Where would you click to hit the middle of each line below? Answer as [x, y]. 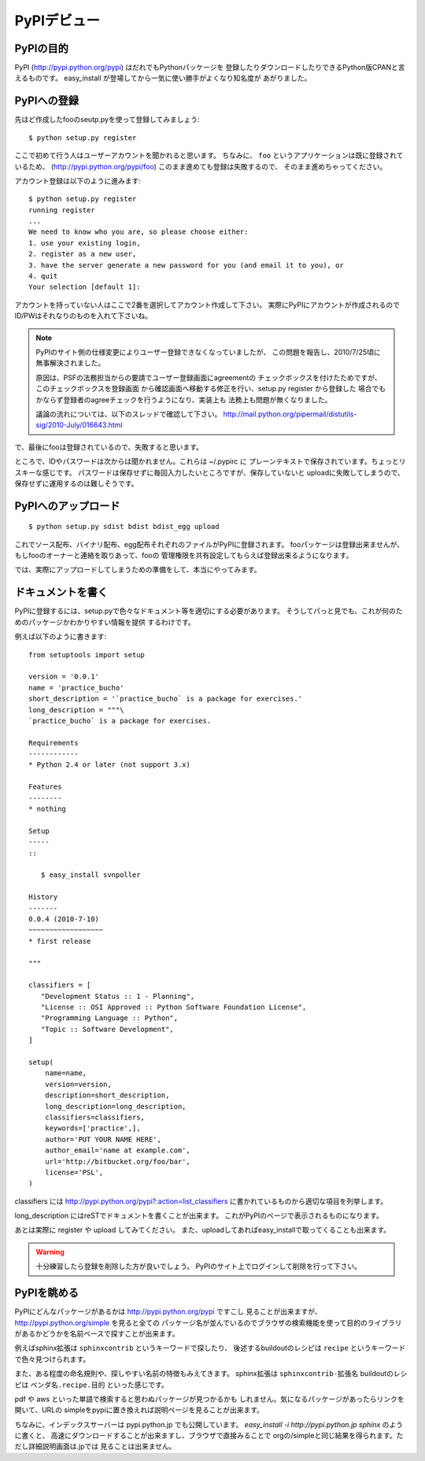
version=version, [78, 1084]
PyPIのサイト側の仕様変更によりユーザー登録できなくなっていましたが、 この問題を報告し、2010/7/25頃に [208, 352]
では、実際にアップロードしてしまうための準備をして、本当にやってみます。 [138, 570]
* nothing [47, 809]
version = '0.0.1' [64, 677]
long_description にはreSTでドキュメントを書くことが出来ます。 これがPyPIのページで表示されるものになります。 [199, 1215]
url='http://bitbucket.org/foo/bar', [117, 1161]
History [43, 897]
